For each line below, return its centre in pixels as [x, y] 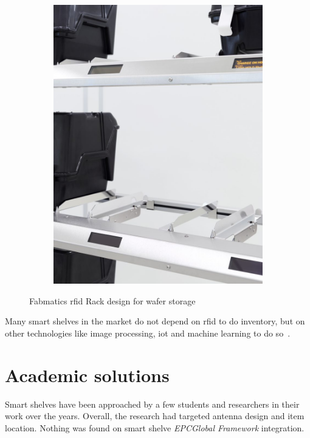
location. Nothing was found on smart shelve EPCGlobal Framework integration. [155, 427]
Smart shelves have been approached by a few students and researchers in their [152, 404]
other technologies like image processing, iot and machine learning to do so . [148, 333]
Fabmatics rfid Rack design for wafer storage [112, 300]
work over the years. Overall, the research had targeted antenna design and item [155, 416]
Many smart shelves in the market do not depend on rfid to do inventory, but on [155, 321]
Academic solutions [87, 375]
